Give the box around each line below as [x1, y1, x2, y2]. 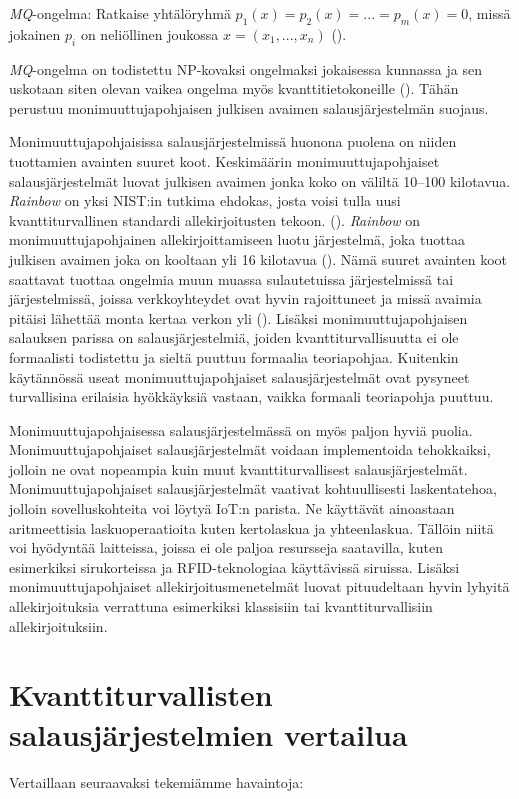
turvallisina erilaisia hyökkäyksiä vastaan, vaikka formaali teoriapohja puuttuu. [9, 386, 494, 407]
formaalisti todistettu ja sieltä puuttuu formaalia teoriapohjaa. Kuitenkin [9, 346, 459, 367]
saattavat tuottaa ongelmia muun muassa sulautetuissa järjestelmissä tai [9, 268, 454, 289]
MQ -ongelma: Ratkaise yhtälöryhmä [9, 3, 231, 23]
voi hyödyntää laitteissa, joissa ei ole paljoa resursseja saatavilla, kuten [9, 537, 443, 558]
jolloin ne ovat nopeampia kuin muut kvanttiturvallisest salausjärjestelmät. [9, 458, 468, 479]
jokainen [9, 23, 61, 44]
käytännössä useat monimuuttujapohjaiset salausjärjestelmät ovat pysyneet [9, 366, 470, 387]
